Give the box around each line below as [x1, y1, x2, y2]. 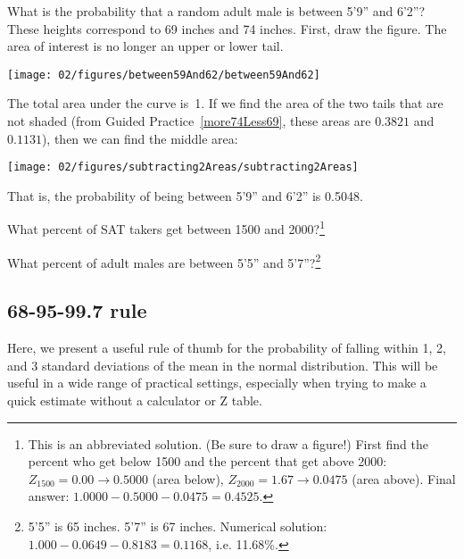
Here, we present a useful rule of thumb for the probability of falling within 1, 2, [7, 338, 446, 357]
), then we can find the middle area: [41, 129, 238, 147]
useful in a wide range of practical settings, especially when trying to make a [7, 373, 427, 392]
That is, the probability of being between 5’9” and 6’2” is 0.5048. [7, 186, 363, 204]
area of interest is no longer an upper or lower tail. [7, 37, 284, 55]
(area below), [152, 469, 224, 488]
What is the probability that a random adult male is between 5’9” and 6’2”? [7, 2, 426, 20]
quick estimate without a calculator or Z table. [7, 390, 262, 409]
